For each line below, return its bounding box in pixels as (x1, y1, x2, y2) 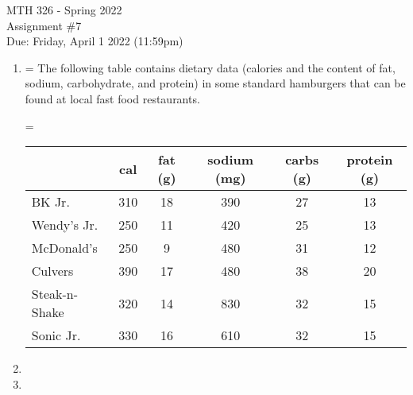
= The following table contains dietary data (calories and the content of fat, (25, 59, 396, 76)
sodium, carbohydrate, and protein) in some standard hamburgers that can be (25, 75, 406, 91)
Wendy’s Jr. (31, 215, 98, 234)
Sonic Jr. (31, 326, 81, 345)
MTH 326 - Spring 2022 (6, 2, 122, 17)
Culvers (31, 261, 74, 281)
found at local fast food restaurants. (25, 90, 200, 106)
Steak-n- (31, 285, 79, 304)
